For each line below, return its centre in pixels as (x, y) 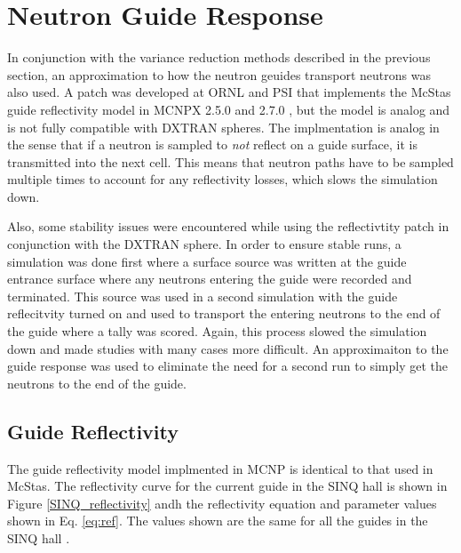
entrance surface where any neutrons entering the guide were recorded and (210, 279)
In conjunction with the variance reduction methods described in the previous (219, 57)
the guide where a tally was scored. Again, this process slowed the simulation (217, 331)
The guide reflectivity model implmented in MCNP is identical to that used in (220, 468)
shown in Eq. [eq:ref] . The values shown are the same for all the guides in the (218, 521)
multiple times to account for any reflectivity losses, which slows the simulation (223, 179)
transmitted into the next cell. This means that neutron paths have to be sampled (230, 161)
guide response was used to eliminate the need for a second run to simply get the (227, 366)
